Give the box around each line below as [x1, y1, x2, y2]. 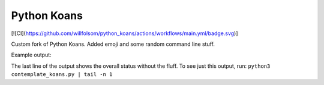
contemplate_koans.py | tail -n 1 [11, 71, 113, 78]
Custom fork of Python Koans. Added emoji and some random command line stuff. [11, 40, 215, 48]
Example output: [11, 51, 52, 59]
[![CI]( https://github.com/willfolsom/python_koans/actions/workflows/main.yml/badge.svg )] [11, 30, 238, 37]
